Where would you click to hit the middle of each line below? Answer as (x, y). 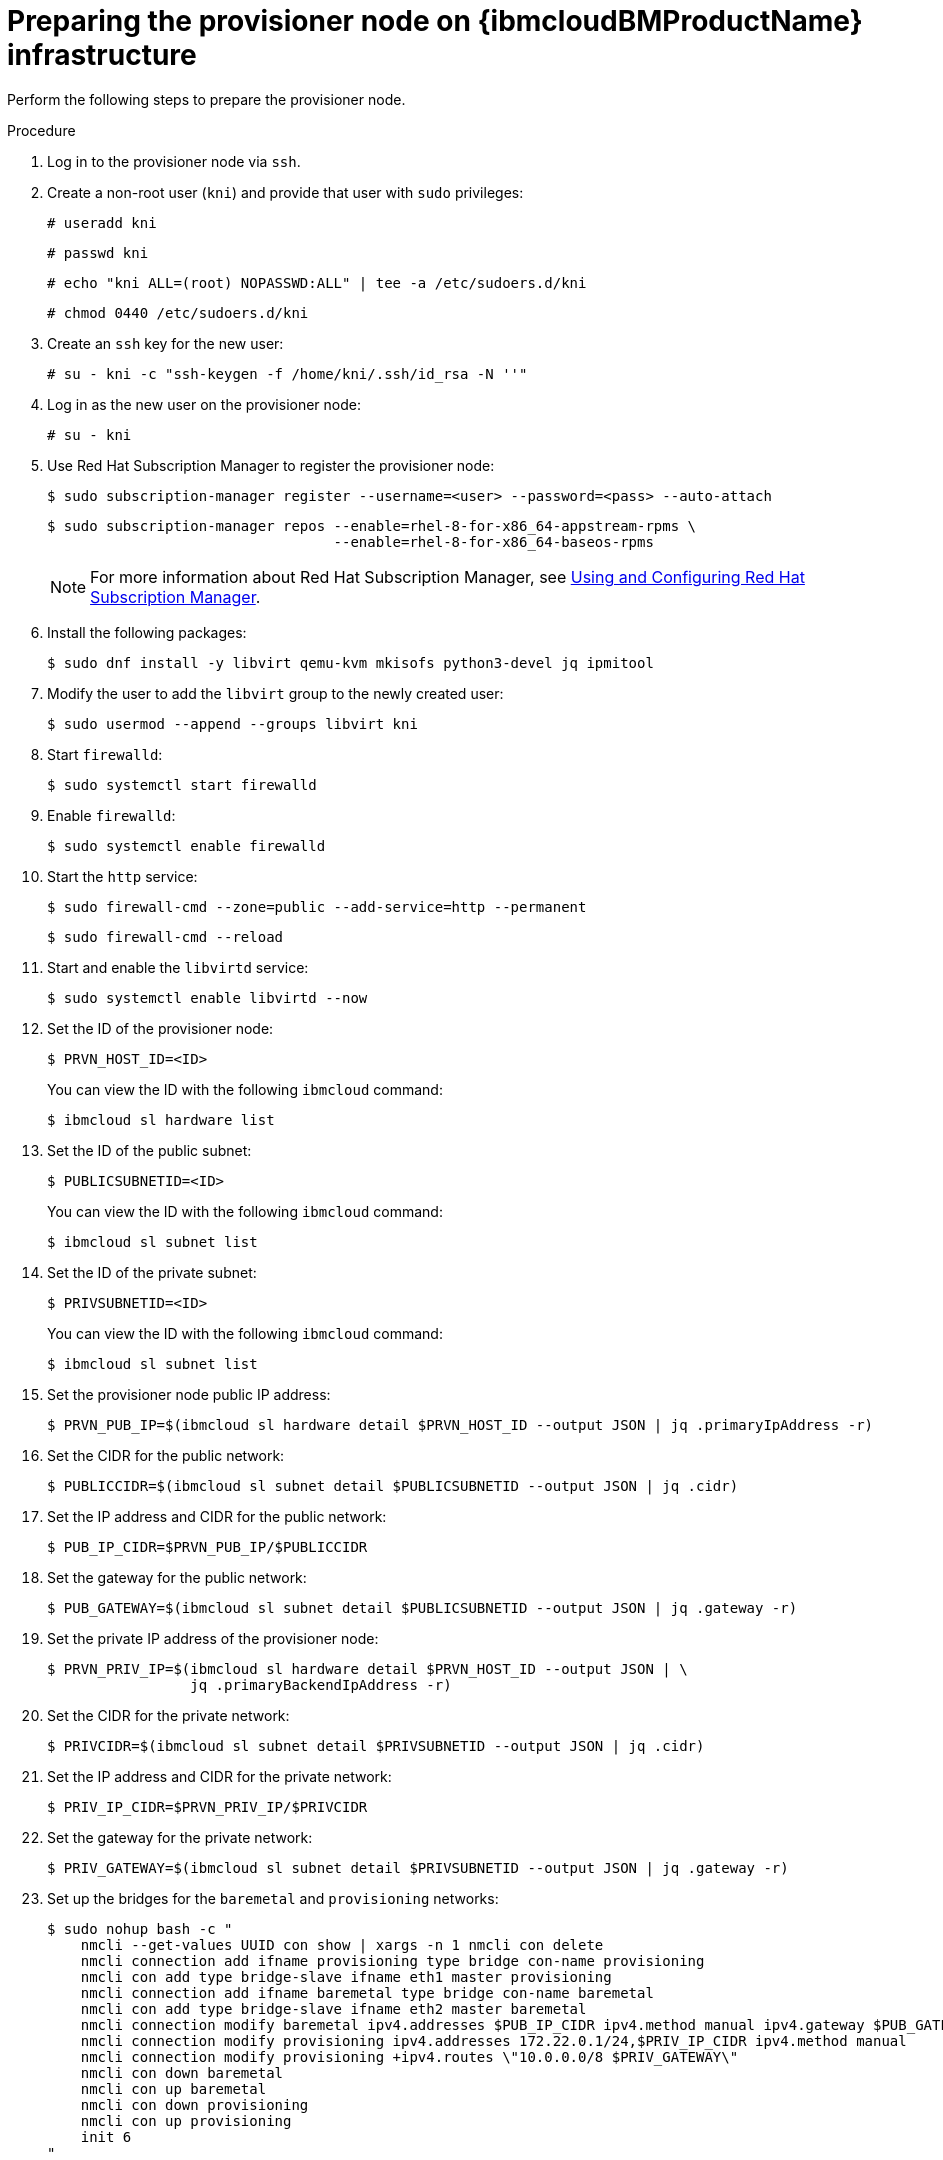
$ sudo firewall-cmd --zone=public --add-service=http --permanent (317, 906)
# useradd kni (102, 222)
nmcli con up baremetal (173, 2088)
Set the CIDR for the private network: (168, 1715)
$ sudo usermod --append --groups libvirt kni (232, 723)
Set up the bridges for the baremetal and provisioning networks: (273, 1898)
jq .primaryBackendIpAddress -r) (321, 1684)
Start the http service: (122, 876)
